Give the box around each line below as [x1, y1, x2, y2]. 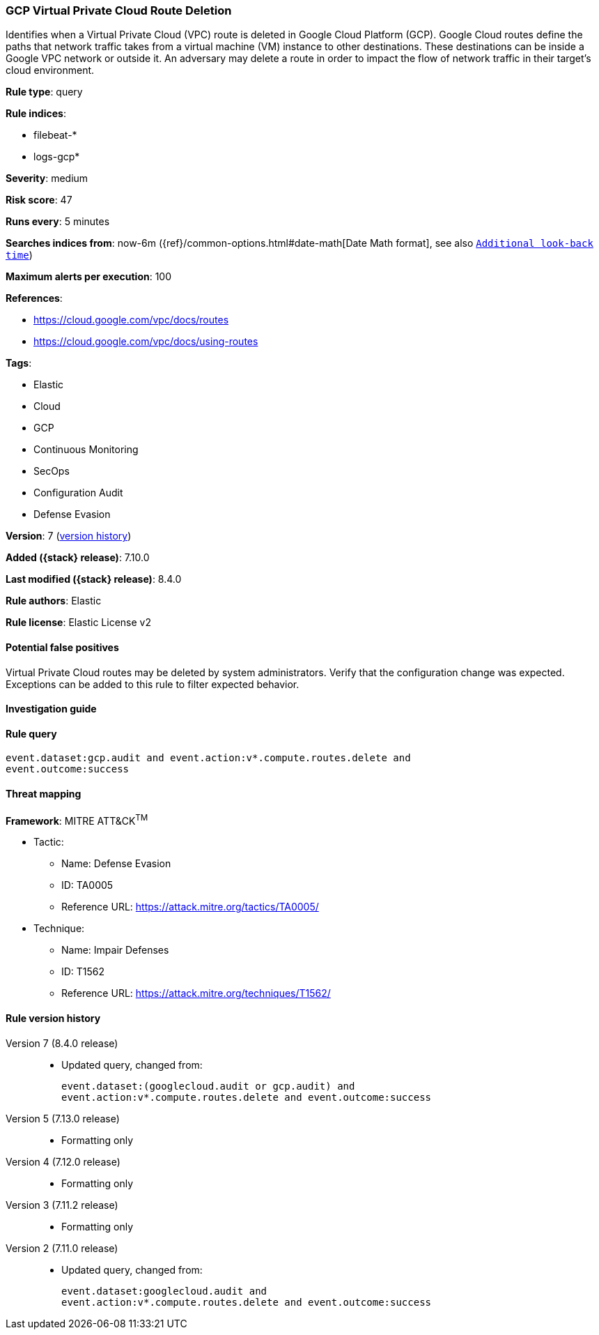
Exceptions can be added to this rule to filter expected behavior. [6, 678, 299, 690]
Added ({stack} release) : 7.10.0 [6, 551, 150, 564]
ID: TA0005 [61, 879, 114, 892]
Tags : [6, 357, 32, 369]
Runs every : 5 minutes [6, 215, 110, 228]
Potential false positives [6, 641, 119, 653]
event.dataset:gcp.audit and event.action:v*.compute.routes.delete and [6, 752, 411, 764]
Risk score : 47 [6, 194, 72, 206]
